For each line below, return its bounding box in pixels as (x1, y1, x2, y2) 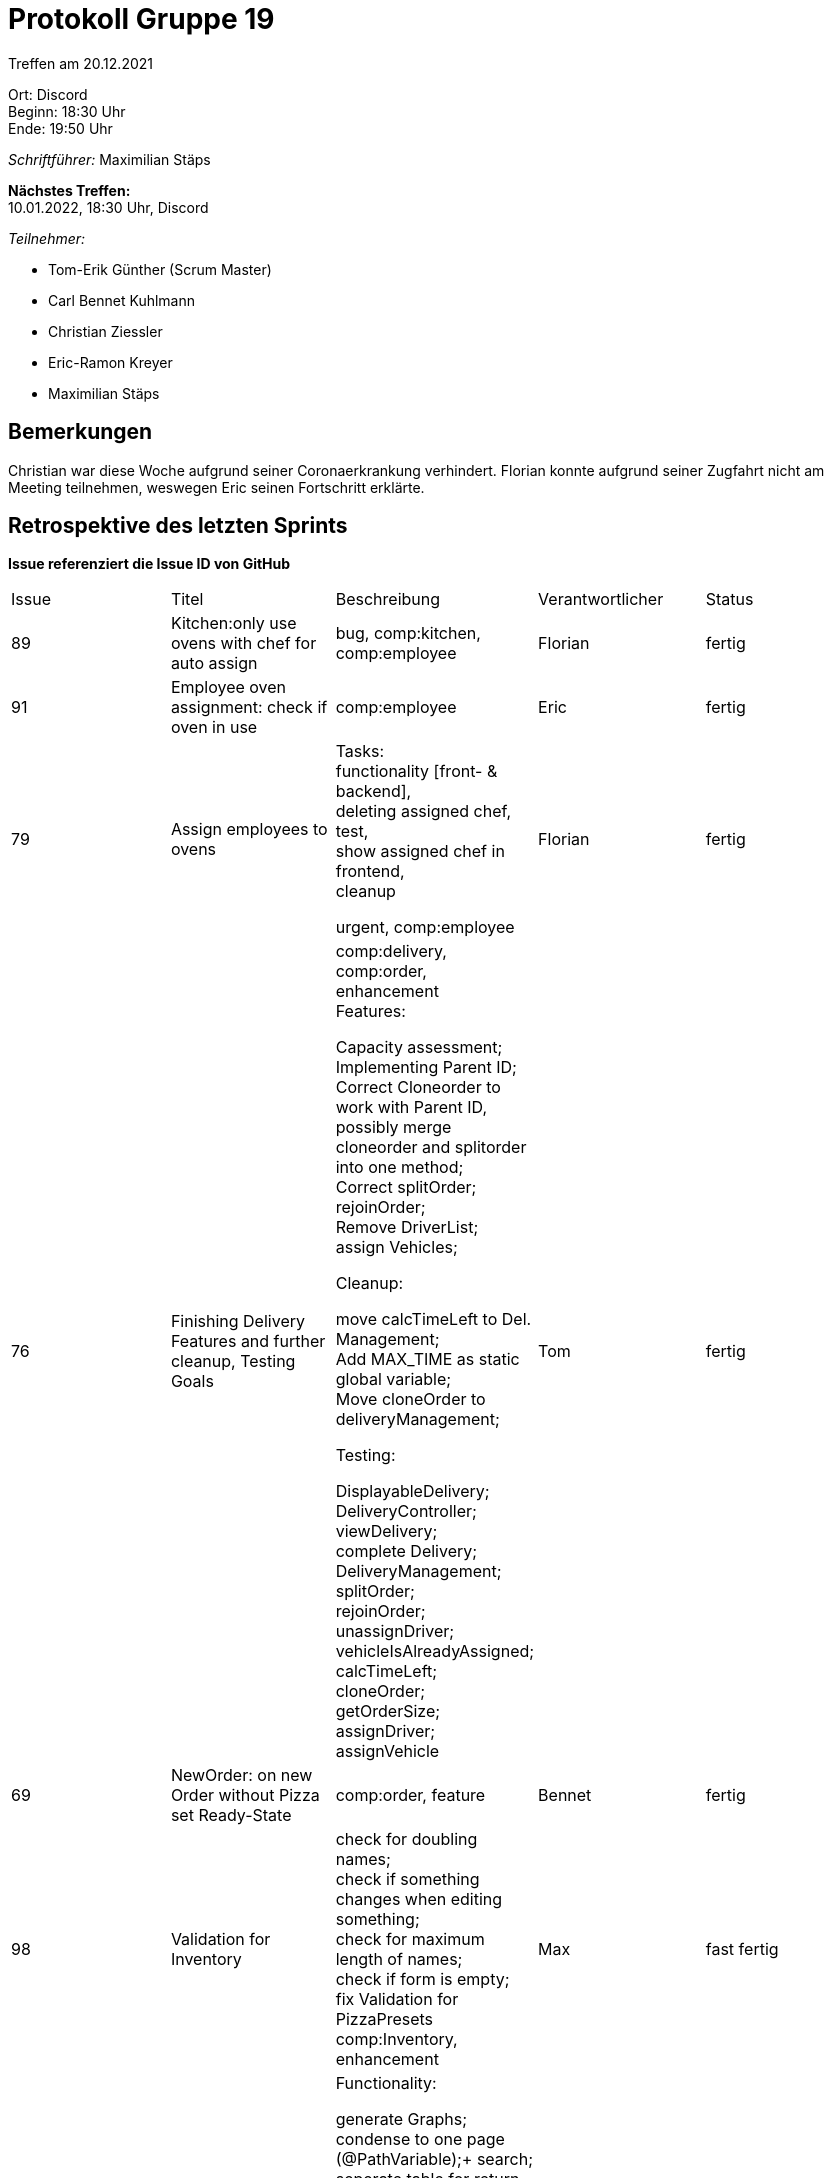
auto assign (170, 653, 258, 674)
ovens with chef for (170, 633, 317, 654)
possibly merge (335, 1117, 452, 1138)
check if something (335, 1869, 480, 1890)
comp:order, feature (335, 1785, 486, 1806)
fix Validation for (335, 1989, 459, 2010)
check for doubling (335, 1829, 478, 1850)
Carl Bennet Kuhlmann (48, 291, 195, 309)
